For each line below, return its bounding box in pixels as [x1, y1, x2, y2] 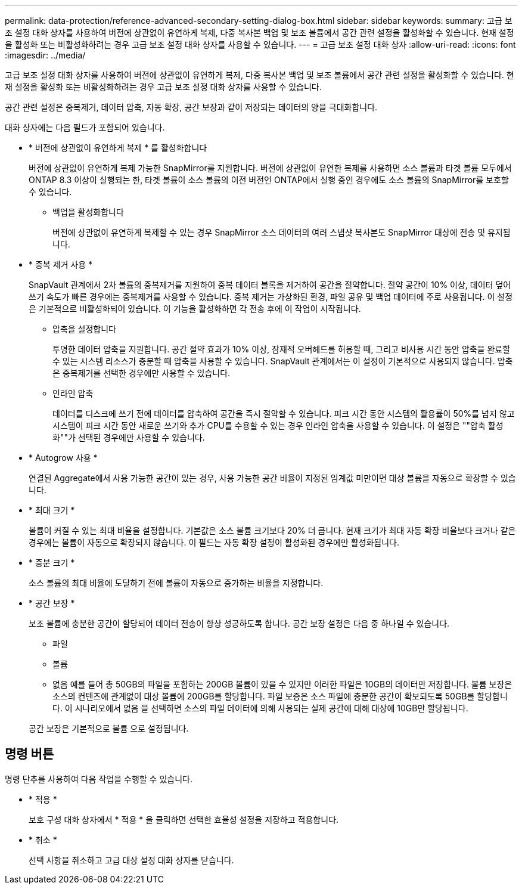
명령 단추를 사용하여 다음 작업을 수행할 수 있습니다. [5, 773, 192, 784]
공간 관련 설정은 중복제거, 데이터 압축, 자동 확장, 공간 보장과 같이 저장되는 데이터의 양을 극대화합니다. [5, 102, 378, 112]
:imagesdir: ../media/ [5, 50, 86, 60]
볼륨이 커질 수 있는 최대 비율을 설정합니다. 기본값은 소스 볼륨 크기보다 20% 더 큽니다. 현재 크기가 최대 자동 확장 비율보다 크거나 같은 [29, 525, 516, 535]
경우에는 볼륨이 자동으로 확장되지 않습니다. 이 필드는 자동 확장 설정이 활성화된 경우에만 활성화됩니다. [29, 537, 400, 547]
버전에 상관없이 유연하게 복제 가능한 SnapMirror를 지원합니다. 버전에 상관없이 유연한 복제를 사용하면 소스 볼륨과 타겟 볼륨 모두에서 [29, 163, 512, 173]
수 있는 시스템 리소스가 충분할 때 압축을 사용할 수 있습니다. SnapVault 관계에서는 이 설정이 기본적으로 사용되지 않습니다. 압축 [52, 356, 513, 366]
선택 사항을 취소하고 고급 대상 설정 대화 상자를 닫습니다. [29, 854, 234, 865]
